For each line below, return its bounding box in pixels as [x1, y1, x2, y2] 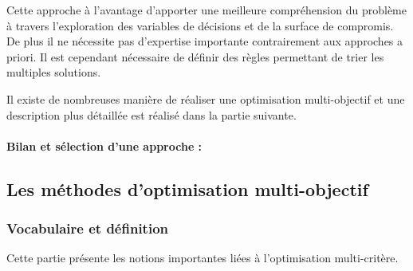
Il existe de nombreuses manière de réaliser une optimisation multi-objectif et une [6, 90, 405, 107]
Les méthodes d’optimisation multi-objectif [6, 176, 368, 201]
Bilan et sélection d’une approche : [6, 137, 203, 154]
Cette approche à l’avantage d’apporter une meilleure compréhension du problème [6, 2, 407, 18]
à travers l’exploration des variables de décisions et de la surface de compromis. [6, 17, 394, 33]
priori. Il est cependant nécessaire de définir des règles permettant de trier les [6, 48, 384, 65]
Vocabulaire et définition [6, 218, 169, 238]
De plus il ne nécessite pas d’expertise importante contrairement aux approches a [6, 33, 403, 49]
